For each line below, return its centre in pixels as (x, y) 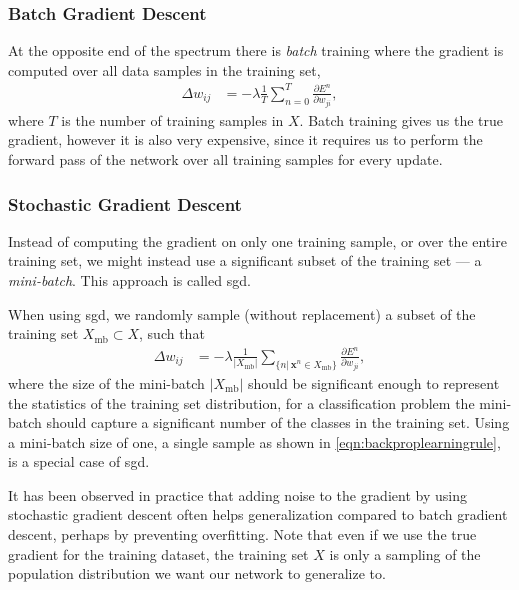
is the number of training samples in (172, 119)
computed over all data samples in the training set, (164, 69)
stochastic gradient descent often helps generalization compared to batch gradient (258, 514)
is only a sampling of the (405, 553)
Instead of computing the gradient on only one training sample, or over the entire (257, 240)
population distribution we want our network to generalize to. (197, 573)
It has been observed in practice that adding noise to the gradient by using (237, 494)
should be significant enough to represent (373, 382)
